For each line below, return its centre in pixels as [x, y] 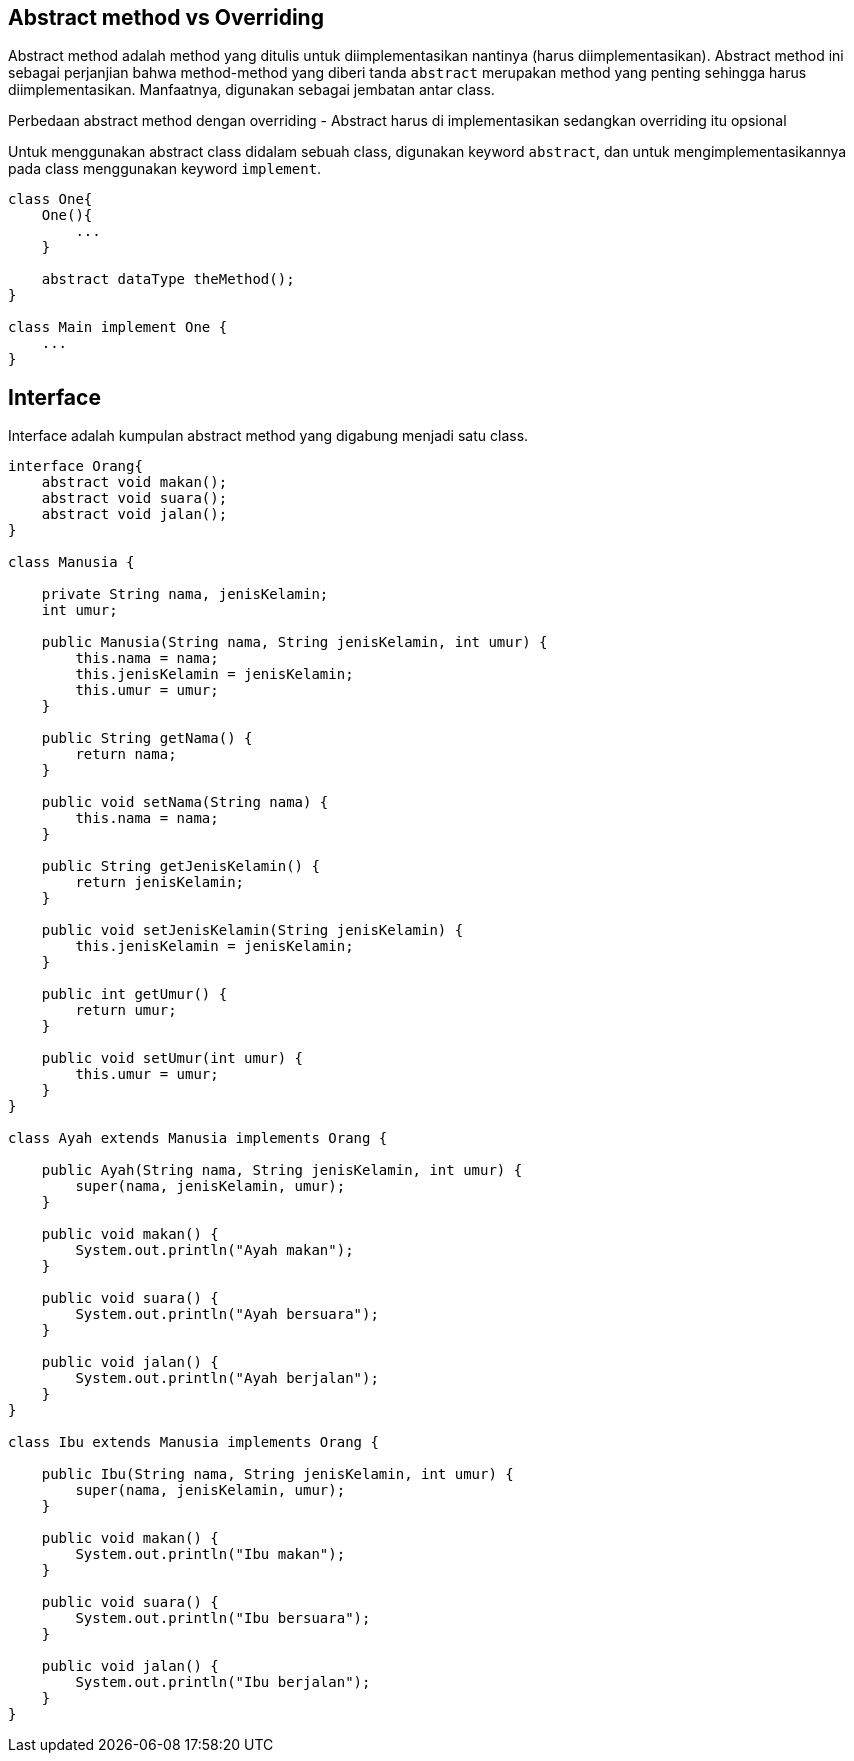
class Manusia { [71, 562]
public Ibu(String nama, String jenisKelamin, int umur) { [277, 1474]
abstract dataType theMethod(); [168, 279]
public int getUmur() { [134, 994]
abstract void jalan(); [134, 514]
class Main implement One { [118, 327]
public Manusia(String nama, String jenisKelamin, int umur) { [294, 642]
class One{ [50, 199]
